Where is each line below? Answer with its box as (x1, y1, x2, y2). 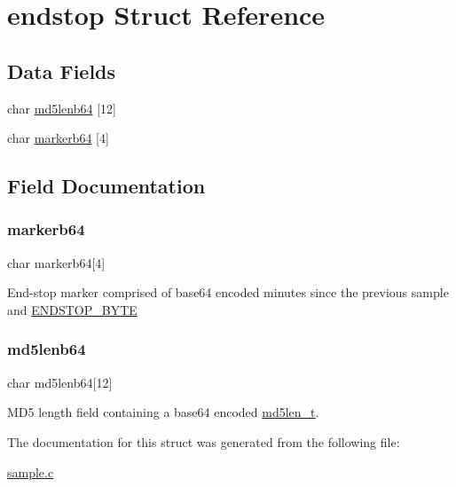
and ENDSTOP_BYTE (7, 300, 138, 318)
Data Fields (7, 57, 116, 84)
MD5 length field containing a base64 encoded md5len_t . (7, 403, 319, 421)
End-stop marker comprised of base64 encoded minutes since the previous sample (7, 283, 449, 302)
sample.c (7, 462, 54, 481)
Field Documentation (7, 172, 206, 200)
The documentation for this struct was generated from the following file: (7, 432, 400, 451)
